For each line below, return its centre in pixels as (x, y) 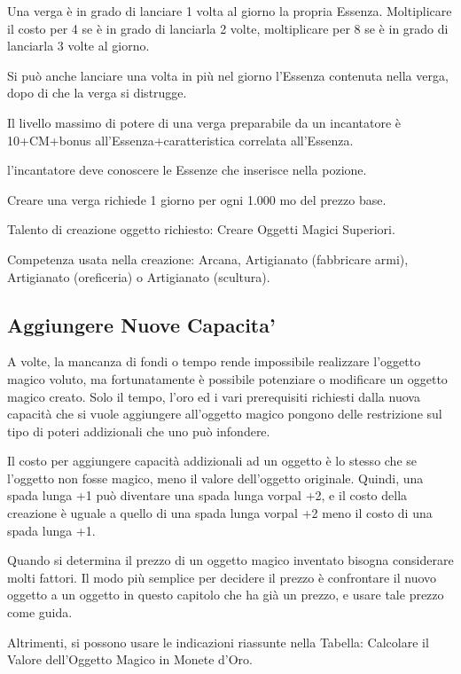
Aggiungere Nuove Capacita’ (141, 324)
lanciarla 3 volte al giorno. (78, 46)
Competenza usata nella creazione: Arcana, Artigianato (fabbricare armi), (208, 259)
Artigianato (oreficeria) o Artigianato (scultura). (139, 276)
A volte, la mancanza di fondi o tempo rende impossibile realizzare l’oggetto (214, 361)
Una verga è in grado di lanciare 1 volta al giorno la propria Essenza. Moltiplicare (230, 11)
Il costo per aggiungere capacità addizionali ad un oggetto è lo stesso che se (212, 461)
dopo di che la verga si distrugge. (97, 93)
